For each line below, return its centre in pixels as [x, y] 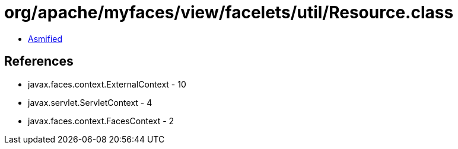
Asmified [45, 38]
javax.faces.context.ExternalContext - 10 [107, 84]
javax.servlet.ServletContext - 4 [90, 102]
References [39, 61]
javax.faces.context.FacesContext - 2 [101, 121]
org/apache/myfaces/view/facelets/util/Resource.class [229, 12]
